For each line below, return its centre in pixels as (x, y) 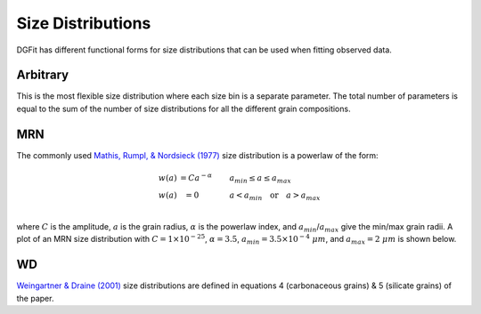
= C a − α (196, 177)
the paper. (35, 298)
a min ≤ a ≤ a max (260, 179)
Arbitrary (43, 75)
